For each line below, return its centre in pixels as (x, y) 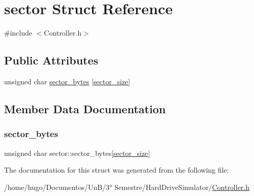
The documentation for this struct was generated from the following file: (117, 170)
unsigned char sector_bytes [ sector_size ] (67, 81)
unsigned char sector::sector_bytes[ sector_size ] (77, 153)
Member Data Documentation (85, 108)
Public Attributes (51, 60)
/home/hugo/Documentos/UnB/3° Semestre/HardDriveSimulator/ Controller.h (127, 187)
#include (18, 33)
